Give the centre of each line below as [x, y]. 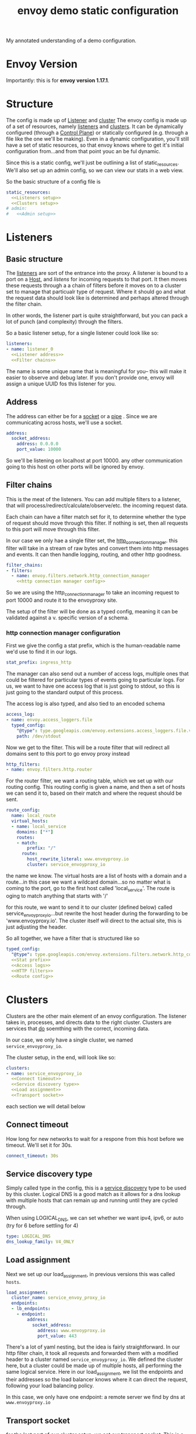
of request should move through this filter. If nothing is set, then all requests [97, 523]
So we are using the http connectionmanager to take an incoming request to [93, 593]
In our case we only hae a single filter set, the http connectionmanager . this [92, 541]
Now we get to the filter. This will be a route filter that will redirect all [88, 747]
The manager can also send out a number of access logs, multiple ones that [97, 674]
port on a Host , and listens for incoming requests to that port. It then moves [97, 280]
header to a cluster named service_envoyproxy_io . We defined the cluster [94, 1359]
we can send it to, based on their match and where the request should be [94, 793]
